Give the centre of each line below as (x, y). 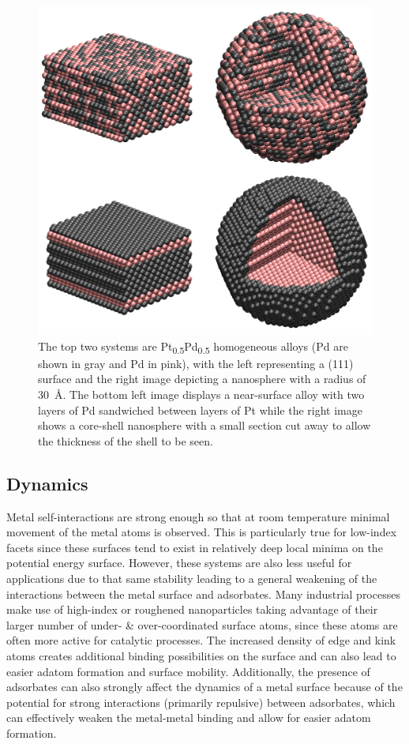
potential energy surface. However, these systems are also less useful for (179, 563)
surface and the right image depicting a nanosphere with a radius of (202, 379)
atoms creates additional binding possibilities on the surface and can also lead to (201, 655)
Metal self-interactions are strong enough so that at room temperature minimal (198, 516)
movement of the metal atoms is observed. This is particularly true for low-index (202, 532)
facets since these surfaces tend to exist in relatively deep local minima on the (195, 547)
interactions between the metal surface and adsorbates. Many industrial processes (203, 594)
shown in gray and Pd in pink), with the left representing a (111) (196, 363)
